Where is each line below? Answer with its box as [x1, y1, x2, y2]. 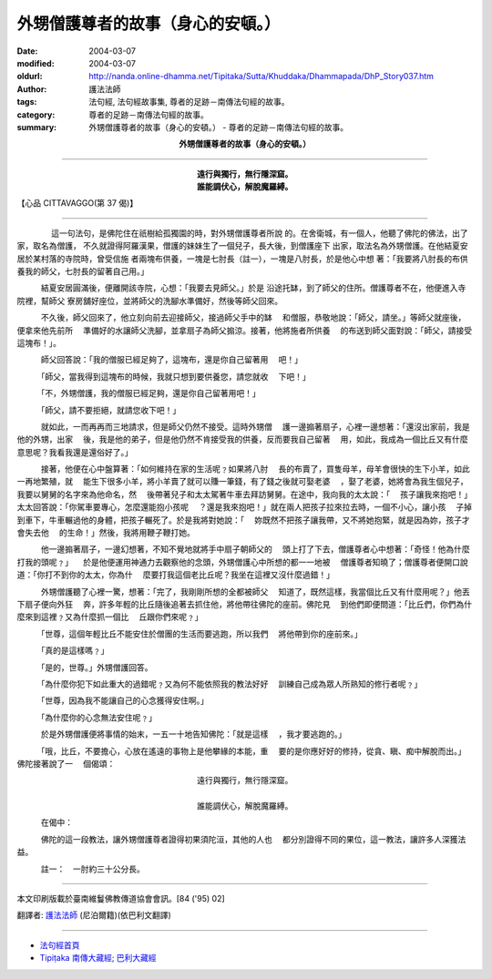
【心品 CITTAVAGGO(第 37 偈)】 [16, 198, 138, 209]
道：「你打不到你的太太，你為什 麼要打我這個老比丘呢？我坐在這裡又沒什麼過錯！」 [16, 569, 334, 580]
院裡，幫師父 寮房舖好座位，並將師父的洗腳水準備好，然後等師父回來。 [16, 295, 282, 306]
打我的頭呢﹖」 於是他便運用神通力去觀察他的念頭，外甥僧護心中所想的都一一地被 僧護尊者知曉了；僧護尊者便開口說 [16, 556, 468, 567]
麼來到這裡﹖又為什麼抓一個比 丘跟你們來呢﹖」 [16, 611, 203, 623]
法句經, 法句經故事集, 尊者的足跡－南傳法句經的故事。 [88, 97, 290, 107]
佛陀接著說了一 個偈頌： [16, 758, 116, 769]
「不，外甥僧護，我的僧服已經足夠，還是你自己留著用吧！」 [40, 388, 261, 399]
